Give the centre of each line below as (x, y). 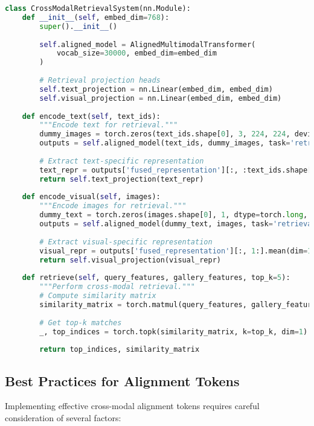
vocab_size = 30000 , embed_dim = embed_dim (136, 53)
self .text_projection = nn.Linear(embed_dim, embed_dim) (156, 89)
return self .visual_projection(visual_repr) (130, 260)
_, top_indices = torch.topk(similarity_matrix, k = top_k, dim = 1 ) (174, 332)
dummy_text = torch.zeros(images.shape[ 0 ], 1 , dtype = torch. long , (174, 215)
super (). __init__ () (78, 26)
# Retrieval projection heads (100, 80)
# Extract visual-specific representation (126, 242)
